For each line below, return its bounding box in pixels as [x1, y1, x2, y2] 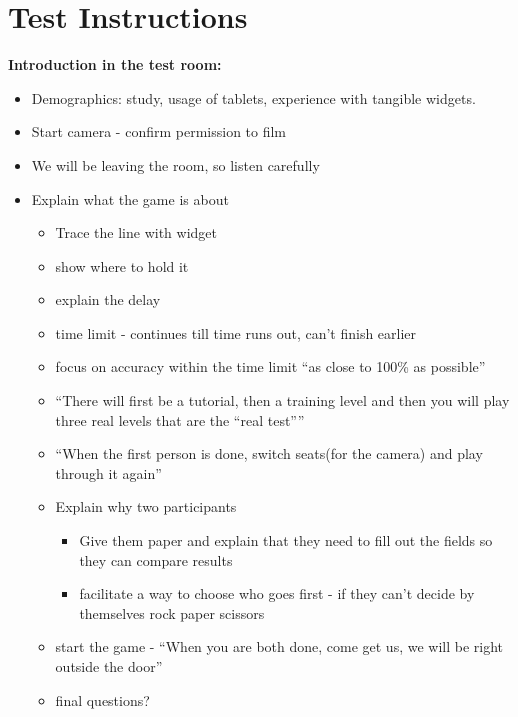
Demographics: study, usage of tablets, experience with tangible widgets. [31, 87, 476, 108]
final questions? [55, 689, 150, 710]
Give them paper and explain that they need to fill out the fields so [79, 530, 493, 551]
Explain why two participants [55, 496, 237, 517]
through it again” [55, 462, 162, 483]
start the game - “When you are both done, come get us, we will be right [55, 636, 504, 657]
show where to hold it [55, 255, 189, 276]
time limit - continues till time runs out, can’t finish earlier [55, 322, 417, 343]
